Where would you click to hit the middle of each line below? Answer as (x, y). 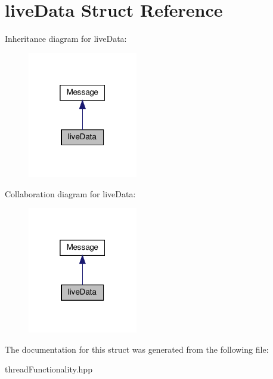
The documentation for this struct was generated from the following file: (137, 349)
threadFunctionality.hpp (49, 369)
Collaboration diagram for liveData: (70, 193)
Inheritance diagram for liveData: (66, 39)
